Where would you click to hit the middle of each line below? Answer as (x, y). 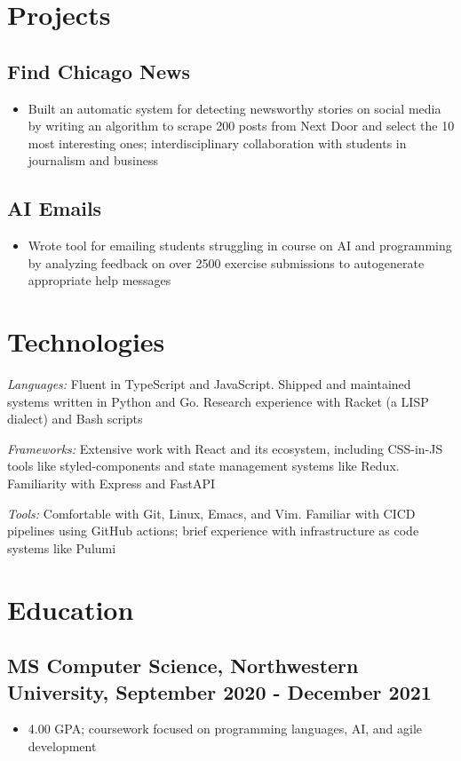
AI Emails (55, 208)
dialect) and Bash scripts (75, 419)
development (62, 745)
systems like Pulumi (62, 547)
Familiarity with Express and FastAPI (111, 484)
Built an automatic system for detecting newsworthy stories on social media (234, 108)
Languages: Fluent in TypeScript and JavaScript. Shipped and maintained (209, 384)
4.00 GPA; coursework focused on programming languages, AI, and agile (225, 729)
